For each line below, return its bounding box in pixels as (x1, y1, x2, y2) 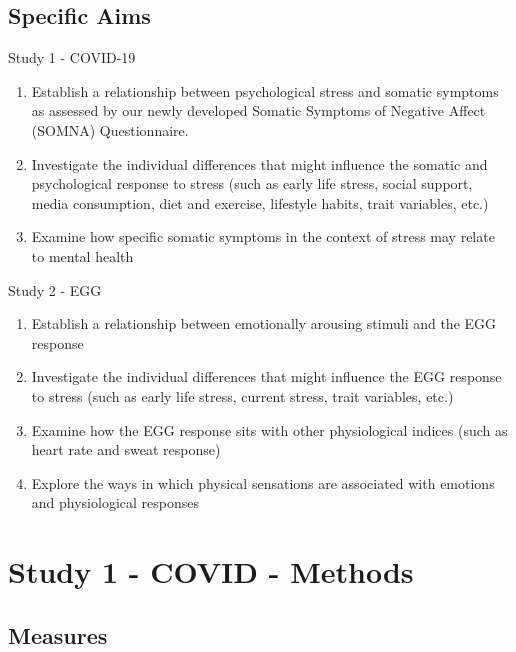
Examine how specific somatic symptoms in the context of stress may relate (31, 226, 495, 247)
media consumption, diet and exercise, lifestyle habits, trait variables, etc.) (31, 192, 489, 213)
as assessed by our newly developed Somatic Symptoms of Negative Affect (31, 100, 486, 121)
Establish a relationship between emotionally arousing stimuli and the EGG (31, 313, 497, 334)
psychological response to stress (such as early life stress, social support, (31, 173, 473, 194)
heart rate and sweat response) (31, 439, 221, 460)
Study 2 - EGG (8, 279, 102, 300)
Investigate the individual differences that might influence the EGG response (31, 366, 502, 387)
